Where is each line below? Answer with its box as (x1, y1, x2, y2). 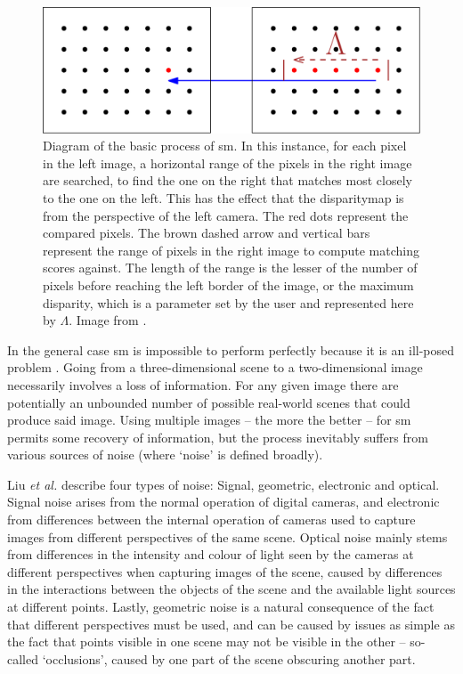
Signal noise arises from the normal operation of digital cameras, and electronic (7, 492, 440, 511)
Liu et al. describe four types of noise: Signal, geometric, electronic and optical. (7, 475, 440, 493)
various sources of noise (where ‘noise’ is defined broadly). (7, 445, 323, 464)
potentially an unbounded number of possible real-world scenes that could (7, 393, 410, 411)
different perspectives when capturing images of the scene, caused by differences (7, 562, 443, 581)
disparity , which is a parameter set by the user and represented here (43, 293, 414, 312)
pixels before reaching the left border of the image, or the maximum (43, 275, 414, 294)
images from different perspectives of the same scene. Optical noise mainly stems (7, 527, 448, 546)
